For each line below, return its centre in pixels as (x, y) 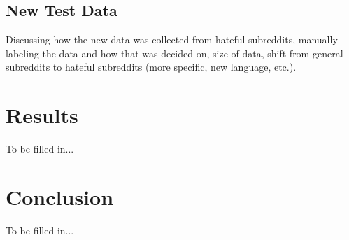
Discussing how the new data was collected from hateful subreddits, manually (172, 40)
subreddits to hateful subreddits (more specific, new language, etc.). (151, 67)
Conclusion (60, 196)
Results (42, 115)
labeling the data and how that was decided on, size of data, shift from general (174, 53)
